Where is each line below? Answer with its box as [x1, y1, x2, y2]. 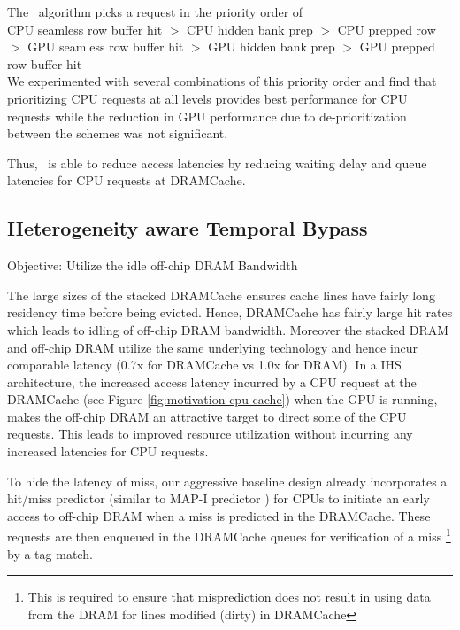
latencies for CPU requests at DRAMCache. [7, 171, 246, 190]
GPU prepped [359, 37, 435, 56]
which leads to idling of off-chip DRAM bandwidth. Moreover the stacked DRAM [7, 320, 449, 338]
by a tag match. [7, 544, 93, 563]
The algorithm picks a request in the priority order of [7, 3, 303, 20]
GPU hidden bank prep [208, 37, 335, 56]
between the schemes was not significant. [7, 124, 228, 143]
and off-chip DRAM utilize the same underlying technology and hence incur [7, 338, 418, 356]
